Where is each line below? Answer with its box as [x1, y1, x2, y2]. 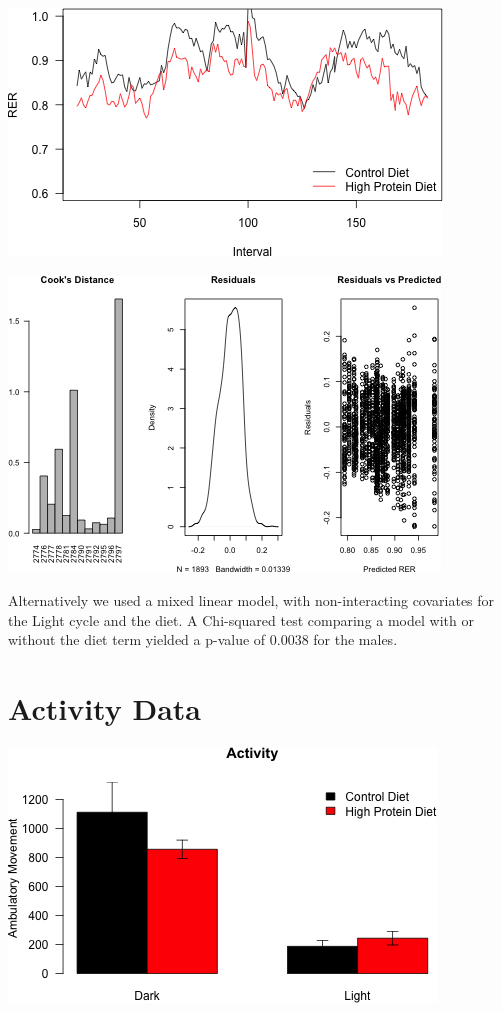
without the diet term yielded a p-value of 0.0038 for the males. [8, 629, 398, 650]
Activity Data [8, 688, 201, 729]
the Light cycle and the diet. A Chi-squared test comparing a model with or [8, 609, 474, 630]
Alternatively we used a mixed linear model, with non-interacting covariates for [8, 590, 495, 611]
